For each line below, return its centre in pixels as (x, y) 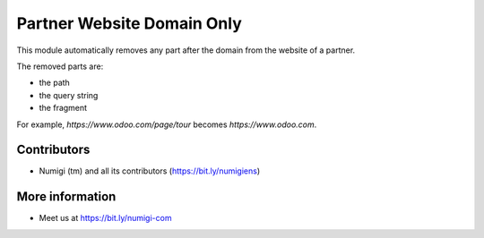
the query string (69, 95)
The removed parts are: (60, 66)
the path (55, 83)
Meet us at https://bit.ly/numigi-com (105, 218)
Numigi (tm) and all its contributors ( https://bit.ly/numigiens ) (150, 171)
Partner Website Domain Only (129, 23)
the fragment (63, 108)
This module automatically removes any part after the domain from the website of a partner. (186, 50)
